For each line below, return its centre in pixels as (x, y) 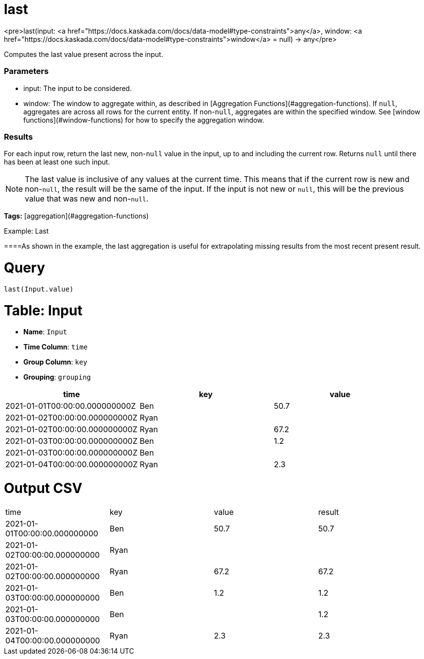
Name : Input (45, 332)
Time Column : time (56, 347)
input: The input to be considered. (78, 88)
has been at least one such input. (57, 162)
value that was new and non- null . (87, 199)
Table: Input (43, 310)
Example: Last (26, 231)
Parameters (26, 71)
